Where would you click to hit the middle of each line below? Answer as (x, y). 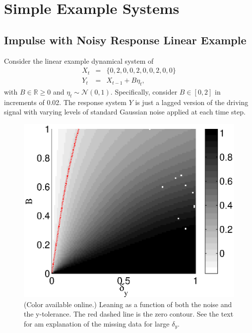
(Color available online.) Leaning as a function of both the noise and (128, 304)
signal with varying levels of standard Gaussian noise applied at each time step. (125, 112)
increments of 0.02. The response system (65, 102)
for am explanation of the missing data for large (97, 324)
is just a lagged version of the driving (192, 102)
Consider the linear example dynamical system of (79, 60)
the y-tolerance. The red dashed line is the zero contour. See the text (129, 314)
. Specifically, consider (144, 92)
